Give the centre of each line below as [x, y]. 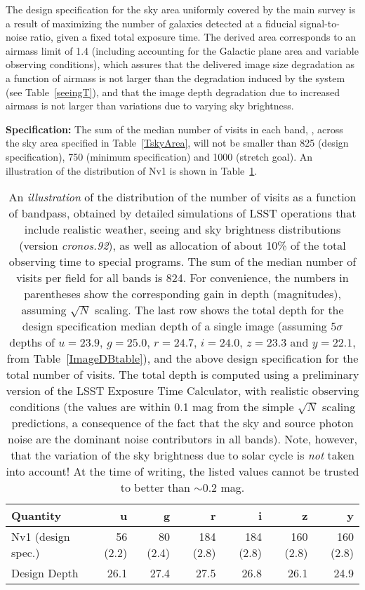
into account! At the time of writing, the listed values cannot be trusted [182, 471]
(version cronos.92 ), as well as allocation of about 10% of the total [182, 246]
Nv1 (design [41, 537]
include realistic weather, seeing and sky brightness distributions [182, 229]
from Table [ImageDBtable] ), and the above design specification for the [182, 358]
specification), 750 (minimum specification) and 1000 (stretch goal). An [159, 156]
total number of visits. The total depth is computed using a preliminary [182, 375]
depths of [32, 342]
